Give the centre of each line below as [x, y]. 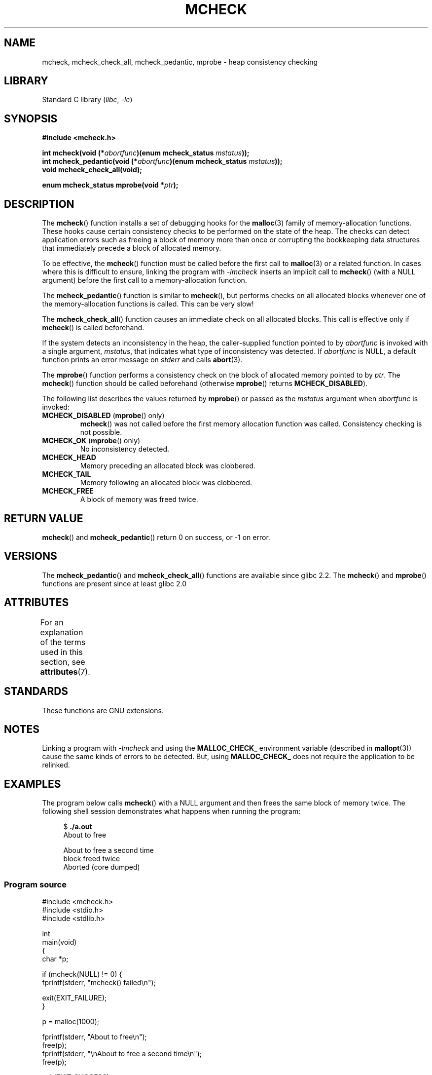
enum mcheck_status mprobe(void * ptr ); [110, 185]
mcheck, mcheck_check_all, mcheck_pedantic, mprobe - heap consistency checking [180, 62]
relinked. [56, 765]
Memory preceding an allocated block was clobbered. [168, 466]
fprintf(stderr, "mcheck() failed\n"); [99, 982]
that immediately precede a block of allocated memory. [132, 248]
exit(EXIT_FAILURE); [74, 998]
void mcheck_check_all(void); [92, 170]
